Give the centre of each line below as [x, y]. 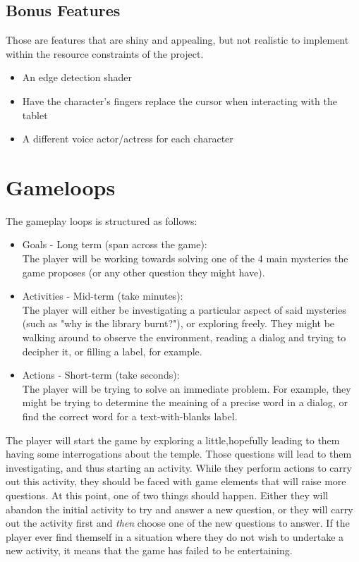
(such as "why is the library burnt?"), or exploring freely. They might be [178, 323]
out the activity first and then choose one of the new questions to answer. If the [178, 523]
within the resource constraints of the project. [105, 53]
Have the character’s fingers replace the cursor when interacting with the [179, 100]
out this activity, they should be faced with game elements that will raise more [176, 481]
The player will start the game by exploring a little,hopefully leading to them [173, 440]
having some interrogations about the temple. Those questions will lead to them [179, 454]
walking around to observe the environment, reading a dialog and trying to [184, 337]
